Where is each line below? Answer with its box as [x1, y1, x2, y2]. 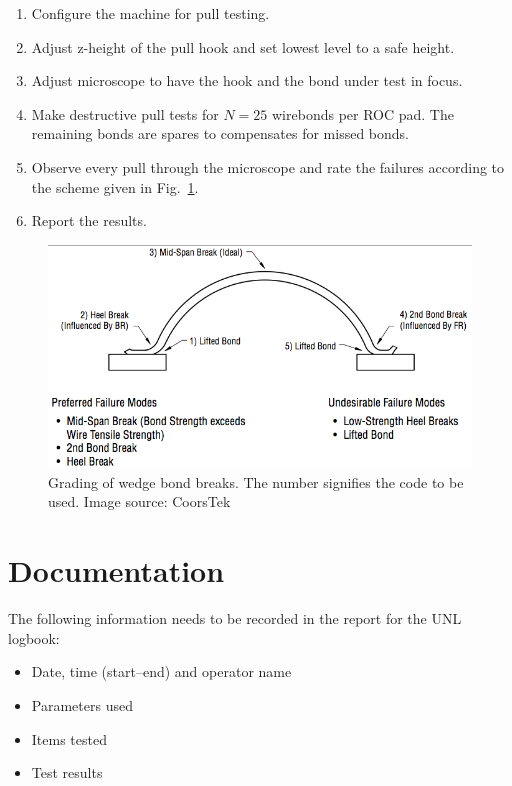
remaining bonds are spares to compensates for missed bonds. [31, 123, 409, 144]
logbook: [8, 627, 60, 648]
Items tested [31, 728, 107, 749]
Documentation [8, 550, 225, 591]
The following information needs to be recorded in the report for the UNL [8, 608, 462, 629]
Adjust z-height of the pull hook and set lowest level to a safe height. [31, 36, 455, 57]
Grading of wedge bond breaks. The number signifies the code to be [48, 471, 464, 492]
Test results [31, 762, 103, 783]
